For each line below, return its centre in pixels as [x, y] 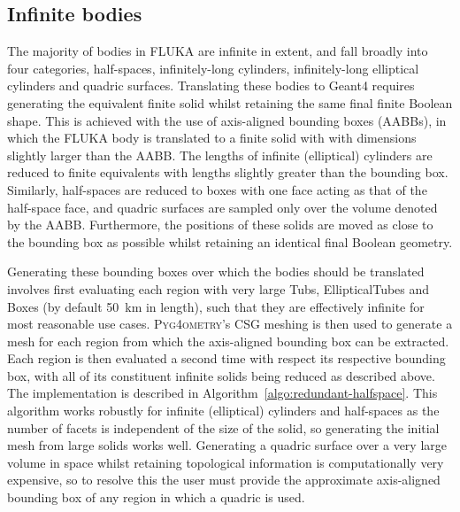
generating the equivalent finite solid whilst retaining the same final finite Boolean [230, 102]
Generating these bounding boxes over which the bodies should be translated [216, 272]
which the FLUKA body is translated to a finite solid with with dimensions [212, 138]
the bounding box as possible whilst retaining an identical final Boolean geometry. [230, 241]
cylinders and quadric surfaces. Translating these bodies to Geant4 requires [211, 85]
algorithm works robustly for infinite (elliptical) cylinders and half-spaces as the [223, 411]
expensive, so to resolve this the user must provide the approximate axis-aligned [224, 480]
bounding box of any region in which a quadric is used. [156, 497]
